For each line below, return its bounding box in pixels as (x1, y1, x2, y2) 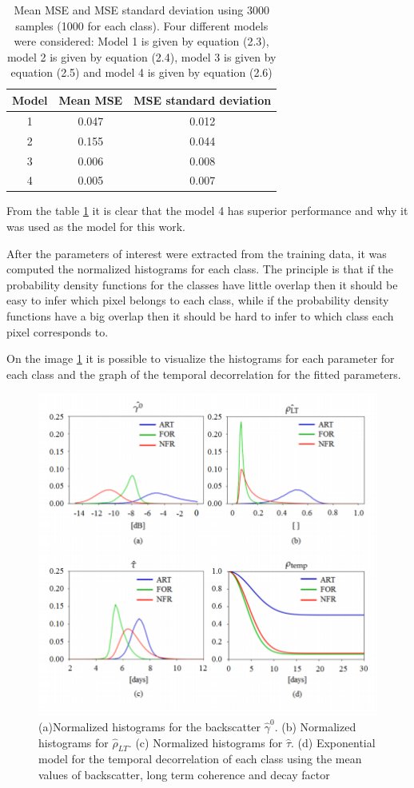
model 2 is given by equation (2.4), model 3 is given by (6, 48, 277, 65)
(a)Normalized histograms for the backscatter (38, 718, 261, 735)
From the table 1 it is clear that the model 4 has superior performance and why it (6, 202, 408, 219)
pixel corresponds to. (6, 323, 109, 340)
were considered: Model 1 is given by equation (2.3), (14, 33, 269, 50)
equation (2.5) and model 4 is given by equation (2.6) (10, 64, 273, 81)
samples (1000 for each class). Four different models (15, 17, 269, 34)
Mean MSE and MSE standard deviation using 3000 (14, 2, 269, 18)
